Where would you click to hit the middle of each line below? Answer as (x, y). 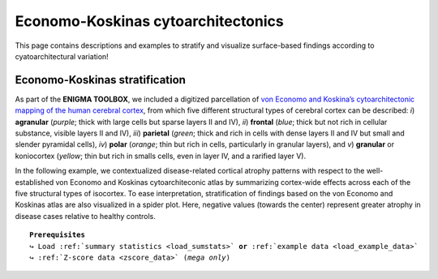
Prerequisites (57, 235)
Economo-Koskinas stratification (101, 80)
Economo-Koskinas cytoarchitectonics (149, 21)
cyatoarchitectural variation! (62, 56)
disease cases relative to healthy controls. (85, 216)
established (34, 182)
